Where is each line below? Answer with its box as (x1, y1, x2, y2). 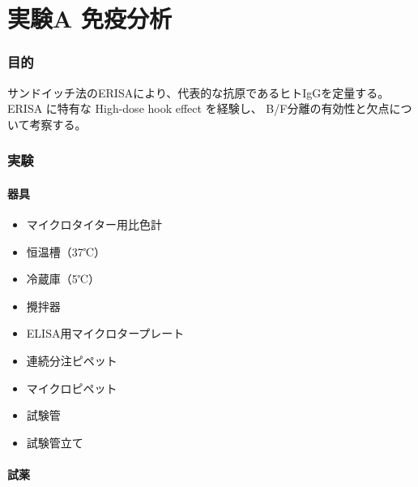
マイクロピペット (26, 379, 117, 396)
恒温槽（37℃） (26, 243, 106, 260)
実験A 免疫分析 (7, 2, 173, 35)
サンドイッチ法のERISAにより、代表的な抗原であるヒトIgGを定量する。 (7, 84, 390, 101)
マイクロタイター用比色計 (26, 216, 162, 233)
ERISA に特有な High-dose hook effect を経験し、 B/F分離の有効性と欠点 (7, 100, 390, 117)
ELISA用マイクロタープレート (26, 325, 185, 342)
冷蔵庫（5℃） (26, 270, 100, 287)
